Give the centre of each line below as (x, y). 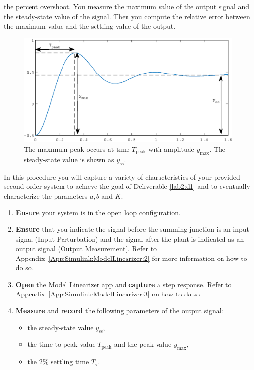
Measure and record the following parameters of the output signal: (119, 311)
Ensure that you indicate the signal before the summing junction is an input (132, 229)
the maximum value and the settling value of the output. (90, 26)
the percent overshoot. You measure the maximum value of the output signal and (127, 6)
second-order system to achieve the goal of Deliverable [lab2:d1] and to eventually (127, 186)
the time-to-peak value (61, 344)
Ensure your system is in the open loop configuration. (98, 212)
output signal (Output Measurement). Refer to (86, 248)
